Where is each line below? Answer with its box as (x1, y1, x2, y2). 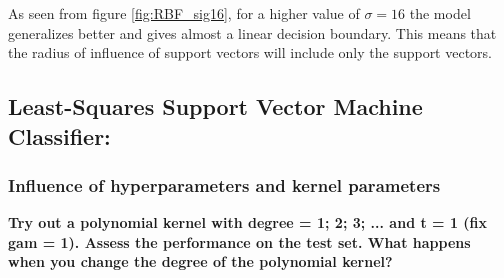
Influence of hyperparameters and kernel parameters (8, 172, 441, 197)
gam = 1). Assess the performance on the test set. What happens (8, 231, 471, 252)
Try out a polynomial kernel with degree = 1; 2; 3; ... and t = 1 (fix (8, 212, 488, 233)
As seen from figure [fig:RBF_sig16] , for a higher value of (8, 3, 360, 23)
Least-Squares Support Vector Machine (8, 91, 423, 122)
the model (409, 3, 471, 23)
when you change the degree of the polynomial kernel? (8, 251, 393, 272)
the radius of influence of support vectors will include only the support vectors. (8, 42, 493, 63)
